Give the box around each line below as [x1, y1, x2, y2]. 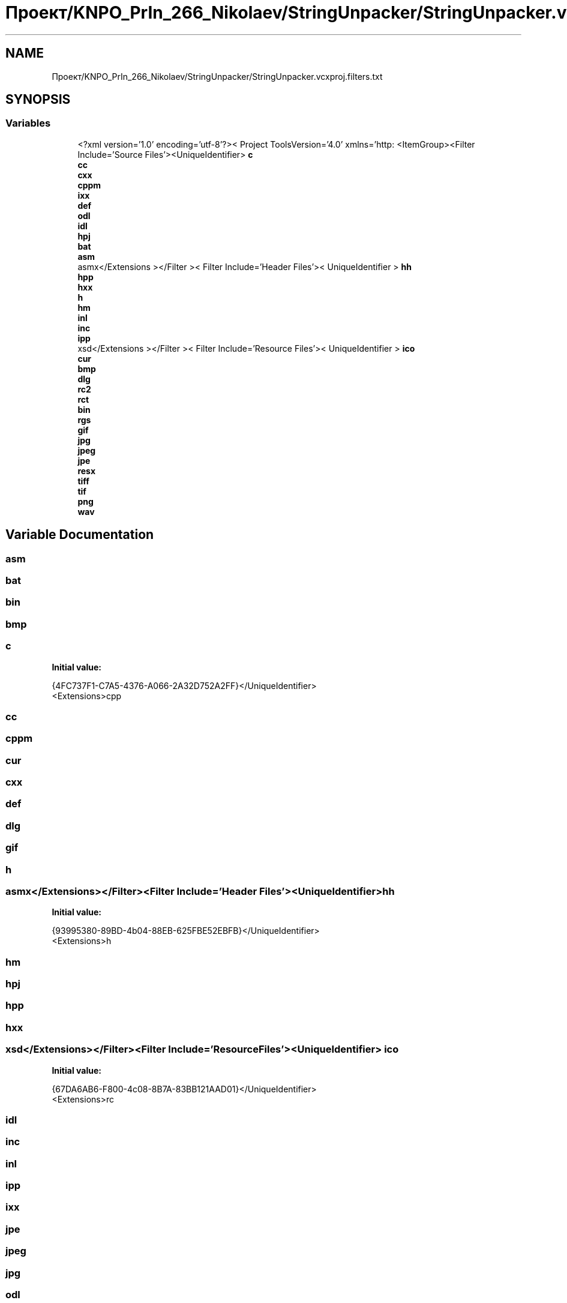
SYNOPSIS [5, 92, 71, 107]
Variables [5, 117, 51, 130]
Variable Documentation [5, 527, 154, 543]
